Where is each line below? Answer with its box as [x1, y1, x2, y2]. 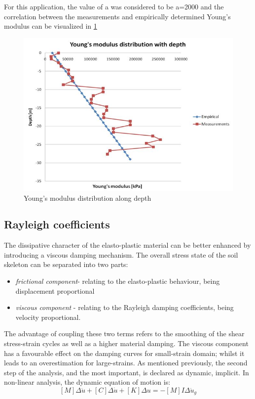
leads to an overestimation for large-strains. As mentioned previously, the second [4, 357, 248, 368]
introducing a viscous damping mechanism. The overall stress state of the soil [4, 249, 238, 260]
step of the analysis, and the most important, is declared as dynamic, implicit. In [4, 367, 249, 377]
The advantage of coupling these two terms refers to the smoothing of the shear [4, 328, 245, 339]
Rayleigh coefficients [4, 217, 110, 232]
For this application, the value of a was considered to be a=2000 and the [4, 1, 224, 11]
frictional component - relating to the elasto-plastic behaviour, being [15, 276, 220, 286]
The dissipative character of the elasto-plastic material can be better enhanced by [4, 240, 251, 250]
